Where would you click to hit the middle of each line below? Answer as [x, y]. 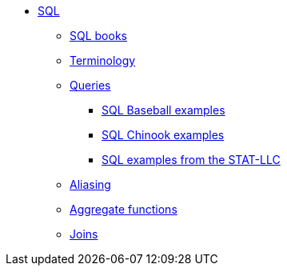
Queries [90, 85]
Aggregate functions [124, 209]
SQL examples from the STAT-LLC [191, 160]
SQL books [98, 36]
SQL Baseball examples [163, 110]
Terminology [103, 60]
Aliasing [90, 184]
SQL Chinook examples [163, 135]
